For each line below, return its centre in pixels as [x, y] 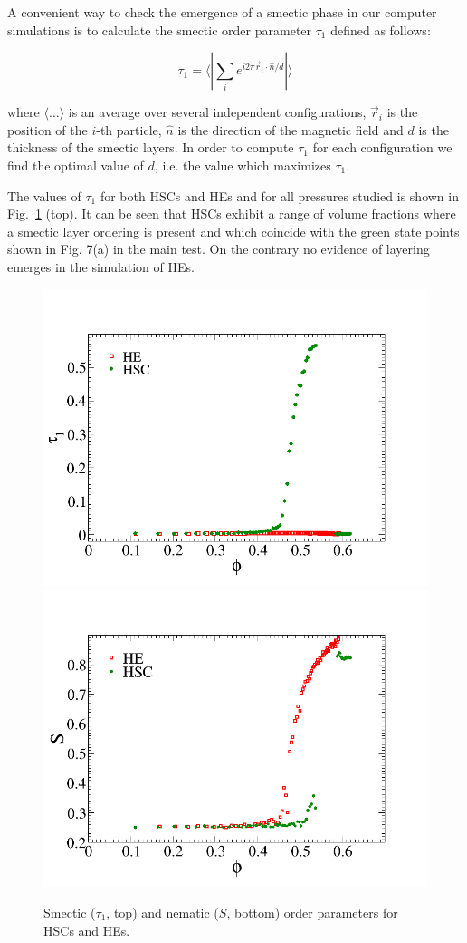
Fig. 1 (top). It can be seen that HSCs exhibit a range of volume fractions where [232, 214]
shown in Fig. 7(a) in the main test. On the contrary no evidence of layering [219, 249]
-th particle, [129, 129]
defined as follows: [381, 29]
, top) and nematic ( [162, 912]
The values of [44, 195]
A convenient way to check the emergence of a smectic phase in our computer [222, 12]
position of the [48, 129]
